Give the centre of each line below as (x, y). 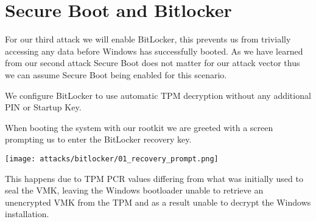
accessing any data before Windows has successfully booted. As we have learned (154, 51)
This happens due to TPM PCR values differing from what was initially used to (154, 178)
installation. (27, 214)
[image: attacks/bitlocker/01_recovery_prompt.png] (112, 159)
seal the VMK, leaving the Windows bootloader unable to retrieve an (134, 190)
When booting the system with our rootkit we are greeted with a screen (139, 127)
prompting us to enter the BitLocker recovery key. (98, 139)
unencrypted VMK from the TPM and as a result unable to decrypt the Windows (158, 202)
